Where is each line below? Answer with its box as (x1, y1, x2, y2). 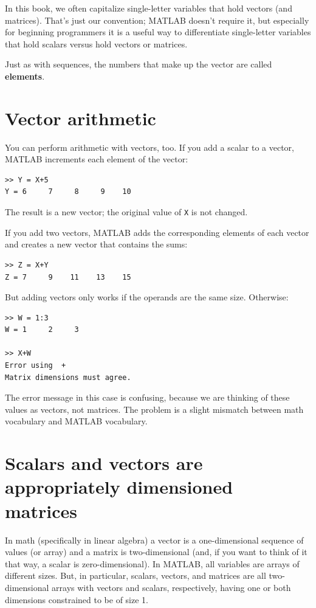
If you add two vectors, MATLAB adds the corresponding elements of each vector (5, 226, 309, 238)
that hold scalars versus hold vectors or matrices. (5, 37, 188, 50)
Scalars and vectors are (5, 451, 203, 475)
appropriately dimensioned (5, 474, 233, 499)
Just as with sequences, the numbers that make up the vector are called (5, 58, 272, 71)
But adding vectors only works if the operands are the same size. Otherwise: (5, 291, 289, 303)
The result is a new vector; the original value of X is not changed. (5, 206, 248, 218)
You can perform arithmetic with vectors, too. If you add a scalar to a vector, (5, 140, 294, 153)
